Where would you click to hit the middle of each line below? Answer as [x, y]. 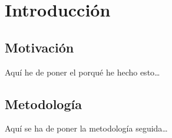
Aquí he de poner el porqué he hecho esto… [82, 72]
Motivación [39, 47]
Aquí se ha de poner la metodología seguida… [86, 128]
